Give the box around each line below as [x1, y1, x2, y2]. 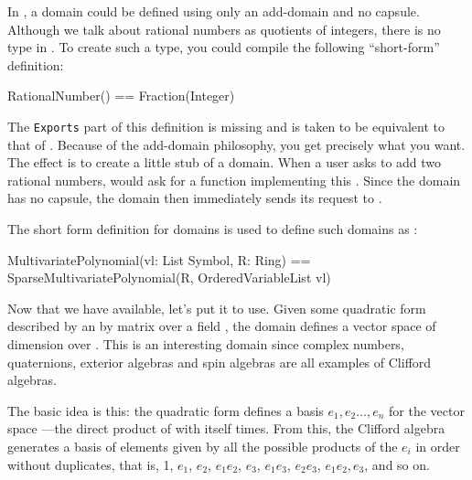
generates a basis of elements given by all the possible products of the [7, 436, 398, 455]
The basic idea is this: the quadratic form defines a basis [7, 400, 324, 420]
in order [415, 436, 460, 455]
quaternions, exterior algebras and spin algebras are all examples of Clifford [7, 352, 432, 371]
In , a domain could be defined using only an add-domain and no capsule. [7, 2, 420, 20]
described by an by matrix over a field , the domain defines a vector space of [7, 316, 436, 336]
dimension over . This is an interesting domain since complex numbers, [7, 334, 404, 353]
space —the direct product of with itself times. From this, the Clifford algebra [7, 419, 445, 438]
